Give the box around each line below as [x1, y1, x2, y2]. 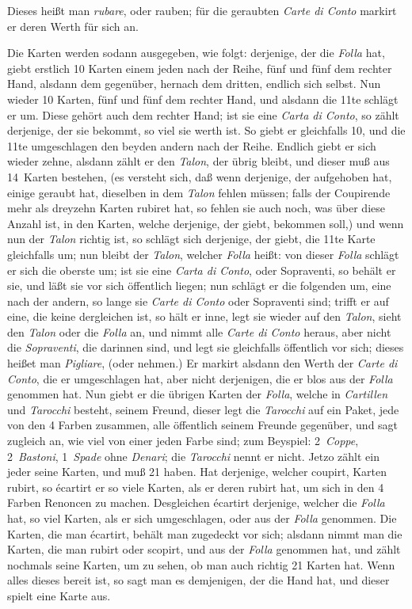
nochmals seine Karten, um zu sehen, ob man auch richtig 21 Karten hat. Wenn [7, 556, 395, 573]
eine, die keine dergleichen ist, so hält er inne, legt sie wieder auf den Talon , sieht [7, 308, 402, 325]
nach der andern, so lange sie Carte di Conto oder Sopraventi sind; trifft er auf [7, 292, 389, 309]
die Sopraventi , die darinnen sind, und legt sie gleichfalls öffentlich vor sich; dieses [7, 339, 404, 356]
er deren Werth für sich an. [7, 17, 139, 34]
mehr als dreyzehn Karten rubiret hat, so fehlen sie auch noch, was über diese [7, 200, 385, 216]
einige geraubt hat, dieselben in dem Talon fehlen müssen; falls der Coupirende [7, 184, 391, 200]
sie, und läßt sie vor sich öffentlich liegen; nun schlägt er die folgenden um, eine [7, 277, 391, 294]
